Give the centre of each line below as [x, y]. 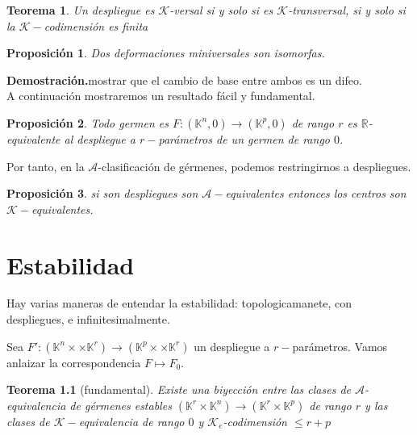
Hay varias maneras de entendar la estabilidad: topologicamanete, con [179, 303]
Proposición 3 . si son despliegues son [102, 193]
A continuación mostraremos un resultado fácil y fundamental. [161, 96]
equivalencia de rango [131, 421]
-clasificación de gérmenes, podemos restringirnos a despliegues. [254, 166]
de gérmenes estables [121, 405]
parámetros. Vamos [340, 346]
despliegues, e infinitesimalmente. [88, 319]
